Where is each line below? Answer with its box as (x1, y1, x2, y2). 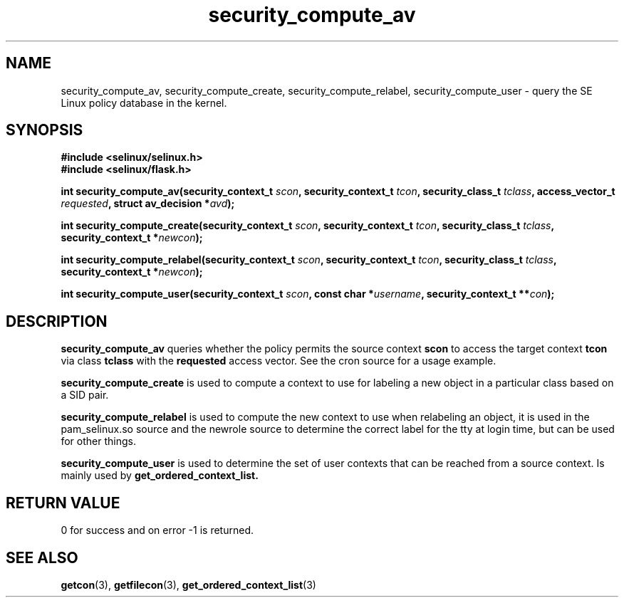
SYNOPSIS (6, 121, 83, 140)
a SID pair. (61, 389, 109, 402)
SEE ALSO (6, 548, 78, 567)
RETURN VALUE (6, 493, 120, 512)
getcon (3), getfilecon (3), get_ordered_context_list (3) (61, 578, 316, 591)
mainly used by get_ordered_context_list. (61, 469, 259, 482)
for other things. (61, 435, 136, 448)
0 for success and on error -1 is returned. (61, 524, 254, 537)
